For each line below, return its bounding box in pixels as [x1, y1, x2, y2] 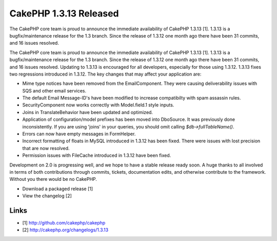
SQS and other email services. [22, 87, 87, 94]
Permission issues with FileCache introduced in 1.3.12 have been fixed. [22, 152, 171, 159]
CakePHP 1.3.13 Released [9, 8, 119, 19]
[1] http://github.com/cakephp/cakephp [22, 220, 106, 226]
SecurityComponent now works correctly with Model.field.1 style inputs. [22, 102, 174, 108]
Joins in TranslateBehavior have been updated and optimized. [22, 109, 153, 115]
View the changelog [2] [22, 193, 72, 199]
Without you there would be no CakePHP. [9, 176, 97, 182]
